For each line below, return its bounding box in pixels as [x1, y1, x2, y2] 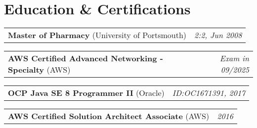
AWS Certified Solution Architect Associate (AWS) [8, 110, 210, 122]
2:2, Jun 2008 [194, 29, 242, 41]
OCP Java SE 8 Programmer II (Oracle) [8, 87, 165, 99]
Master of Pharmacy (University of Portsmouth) [8, 29, 187, 41]
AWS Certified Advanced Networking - [8, 52, 163, 64]
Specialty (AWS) [8, 64, 71, 76]
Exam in [219, 52, 249, 64]
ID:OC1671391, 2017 [172, 87, 246, 99]
